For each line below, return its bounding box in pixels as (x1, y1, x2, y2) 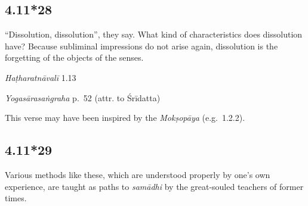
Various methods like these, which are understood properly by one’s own (5, 168, 270, 180)
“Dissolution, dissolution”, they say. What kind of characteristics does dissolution (5, 28, 303, 40)
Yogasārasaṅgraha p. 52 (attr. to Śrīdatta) (5, 91, 161, 104)
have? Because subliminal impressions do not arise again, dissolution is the (5, 39, 278, 52)
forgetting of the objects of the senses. (5, 51, 144, 64)
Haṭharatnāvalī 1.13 (5, 71, 76, 83)
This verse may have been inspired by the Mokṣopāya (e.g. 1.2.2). (5, 111, 245, 124)
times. (5, 192, 27, 204)
